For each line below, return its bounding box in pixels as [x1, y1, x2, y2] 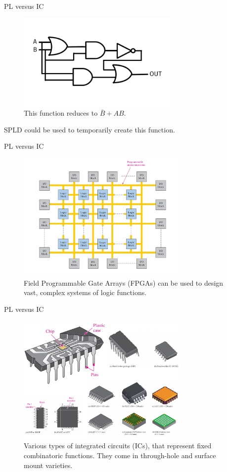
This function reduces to [24, 108, 98, 118]
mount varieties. [24, 460, 73, 470]
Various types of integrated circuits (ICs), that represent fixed [24, 440, 212, 451]
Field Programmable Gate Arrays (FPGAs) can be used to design [24, 277, 224, 288]
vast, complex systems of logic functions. [24, 287, 147, 298]
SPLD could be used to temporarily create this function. [4, 124, 175, 134]
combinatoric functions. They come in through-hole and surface [24, 450, 216, 460]
